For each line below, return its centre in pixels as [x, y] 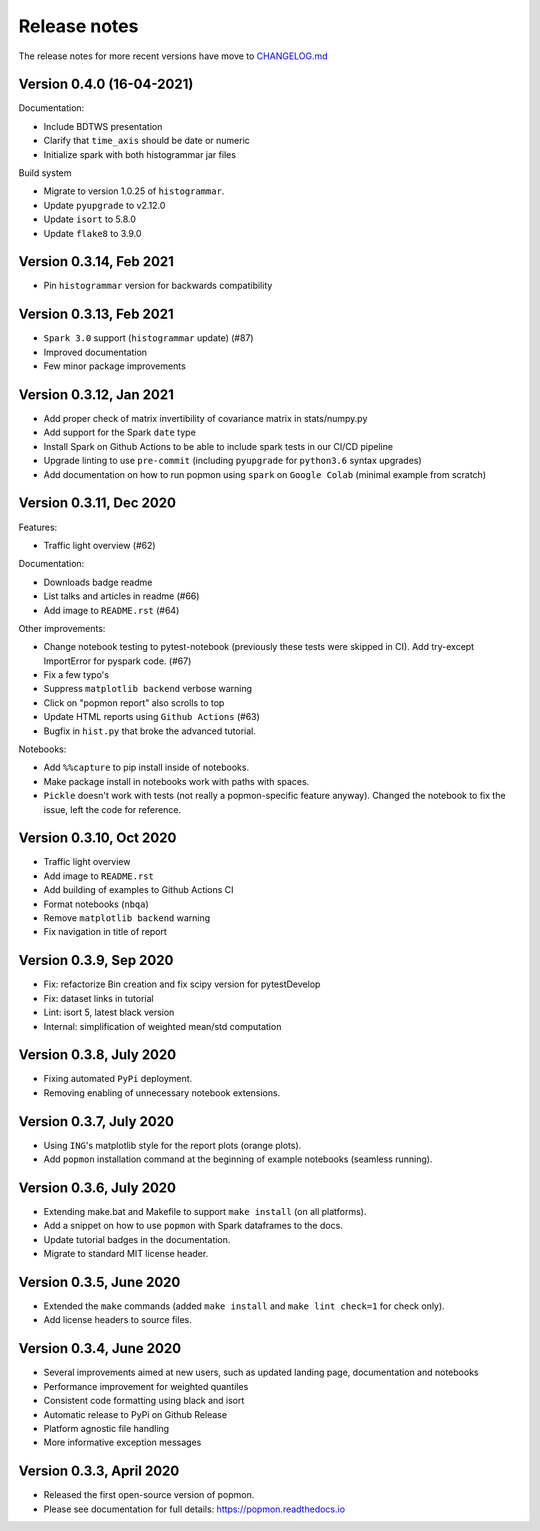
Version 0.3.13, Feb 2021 [96, 314]
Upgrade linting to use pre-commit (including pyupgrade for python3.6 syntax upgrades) [232, 461]
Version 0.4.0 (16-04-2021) [106, 84]
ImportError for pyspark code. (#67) [117, 661]
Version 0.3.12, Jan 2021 [96, 394]
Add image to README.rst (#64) [111, 610]
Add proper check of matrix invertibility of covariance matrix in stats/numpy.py [205, 419]
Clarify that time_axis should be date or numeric [146, 141]
